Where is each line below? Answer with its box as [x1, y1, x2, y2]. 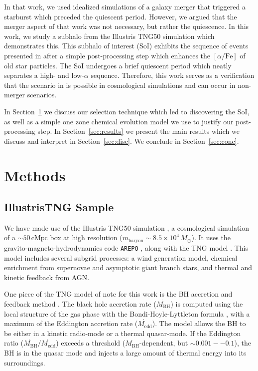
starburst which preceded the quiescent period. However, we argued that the [4, 11, 237, 21]
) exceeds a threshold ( [56, 338, 126, 348]
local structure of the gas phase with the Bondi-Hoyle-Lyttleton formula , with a [4, 308, 250, 319]
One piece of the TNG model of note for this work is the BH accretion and [4, 289, 233, 299]
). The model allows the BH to [152, 318, 246, 329]
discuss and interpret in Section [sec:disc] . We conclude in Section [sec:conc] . [4, 135, 239, 146]
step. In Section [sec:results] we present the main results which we [37, 126, 240, 136]
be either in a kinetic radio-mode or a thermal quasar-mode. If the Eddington [4, 328, 241, 338]
